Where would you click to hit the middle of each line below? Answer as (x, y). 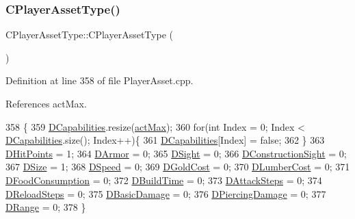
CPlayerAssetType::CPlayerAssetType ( (89, 35)
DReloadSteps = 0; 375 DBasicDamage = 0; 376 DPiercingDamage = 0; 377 (166, 193)
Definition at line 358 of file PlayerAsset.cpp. (100, 80)
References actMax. (46, 103)
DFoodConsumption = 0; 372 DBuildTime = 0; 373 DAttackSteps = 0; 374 (164, 180)
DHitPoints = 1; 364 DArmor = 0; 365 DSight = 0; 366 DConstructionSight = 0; (176, 153)
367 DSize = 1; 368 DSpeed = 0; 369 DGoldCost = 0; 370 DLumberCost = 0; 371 (178, 167)
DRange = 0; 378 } (46, 207)
